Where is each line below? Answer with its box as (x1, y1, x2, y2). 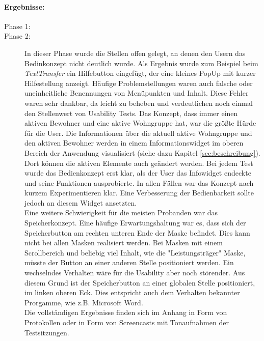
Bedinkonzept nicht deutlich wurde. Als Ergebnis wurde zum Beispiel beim (24, 58, 258, 68)
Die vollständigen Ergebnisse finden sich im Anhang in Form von (24, 307, 227, 318)
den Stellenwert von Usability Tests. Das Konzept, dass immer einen (24, 107, 238, 118)
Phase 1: (4, 20, 31, 31)
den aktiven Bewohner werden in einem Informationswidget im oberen (24, 137, 244, 148)
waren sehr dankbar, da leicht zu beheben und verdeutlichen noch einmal (24, 97, 253, 108)
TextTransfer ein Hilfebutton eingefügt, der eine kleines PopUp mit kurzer (24, 68, 256, 78)
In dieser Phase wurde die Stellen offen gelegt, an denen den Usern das (24, 47, 246, 58)
